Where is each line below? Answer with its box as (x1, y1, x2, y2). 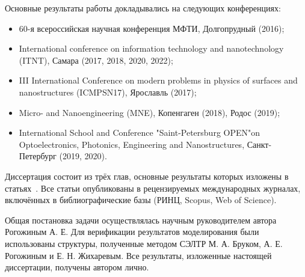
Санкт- (247, 138, 272, 150)
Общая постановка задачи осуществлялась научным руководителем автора (5, 213, 277, 226)
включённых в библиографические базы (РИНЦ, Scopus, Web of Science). (5, 193, 277, 206)
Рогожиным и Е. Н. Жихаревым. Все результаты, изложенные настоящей (5, 249, 272, 261)
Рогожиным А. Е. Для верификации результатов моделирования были (5, 225, 259, 238)
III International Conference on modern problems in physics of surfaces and (19, 74, 298, 87)
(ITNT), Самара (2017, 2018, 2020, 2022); (19, 53, 173, 66)
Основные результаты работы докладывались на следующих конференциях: (5, 2, 281, 14)
